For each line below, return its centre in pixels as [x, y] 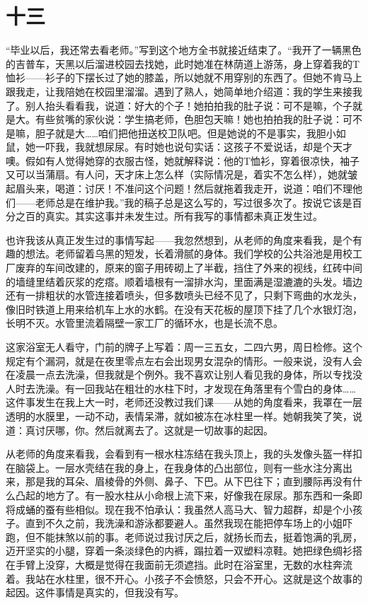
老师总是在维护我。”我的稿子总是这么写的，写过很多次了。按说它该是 [194, 202]
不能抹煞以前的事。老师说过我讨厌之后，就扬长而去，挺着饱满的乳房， [199, 536]
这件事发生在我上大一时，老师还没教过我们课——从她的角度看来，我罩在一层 [184, 402]
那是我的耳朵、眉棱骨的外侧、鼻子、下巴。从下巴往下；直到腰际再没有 [189, 481]
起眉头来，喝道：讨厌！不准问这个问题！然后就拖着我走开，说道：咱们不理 [179, 188]
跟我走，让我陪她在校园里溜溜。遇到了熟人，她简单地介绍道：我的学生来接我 [184, 91]
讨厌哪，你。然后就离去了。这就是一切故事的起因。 [154, 430]
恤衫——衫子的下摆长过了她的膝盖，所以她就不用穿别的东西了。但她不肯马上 [184, 77]
